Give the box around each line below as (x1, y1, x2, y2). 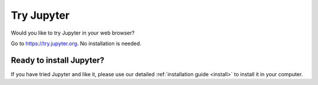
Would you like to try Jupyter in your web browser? (11, 29, 135, 36)
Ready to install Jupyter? (11, 55, 105, 65)
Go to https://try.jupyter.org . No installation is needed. (11, 40, 141, 47)
